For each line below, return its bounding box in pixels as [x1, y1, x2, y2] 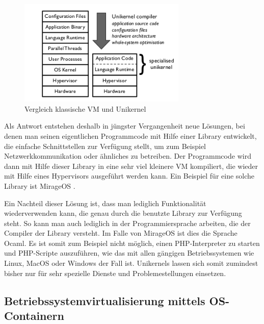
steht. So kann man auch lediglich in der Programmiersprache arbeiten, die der [4, 217, 251, 228]
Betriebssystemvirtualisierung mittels [4, 292, 205, 308]
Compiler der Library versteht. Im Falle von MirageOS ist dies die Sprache [4, 228, 237, 238]
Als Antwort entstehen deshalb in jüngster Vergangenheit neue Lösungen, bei [4, 120, 245, 131]
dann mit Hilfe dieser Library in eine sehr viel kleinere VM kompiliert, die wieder [4, 160, 258, 171]
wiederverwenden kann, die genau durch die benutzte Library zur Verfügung [4, 208, 242, 218]
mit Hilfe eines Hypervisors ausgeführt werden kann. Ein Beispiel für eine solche [4, 170, 255, 181]
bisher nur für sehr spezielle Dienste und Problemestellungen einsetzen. [4, 267, 226, 278]
